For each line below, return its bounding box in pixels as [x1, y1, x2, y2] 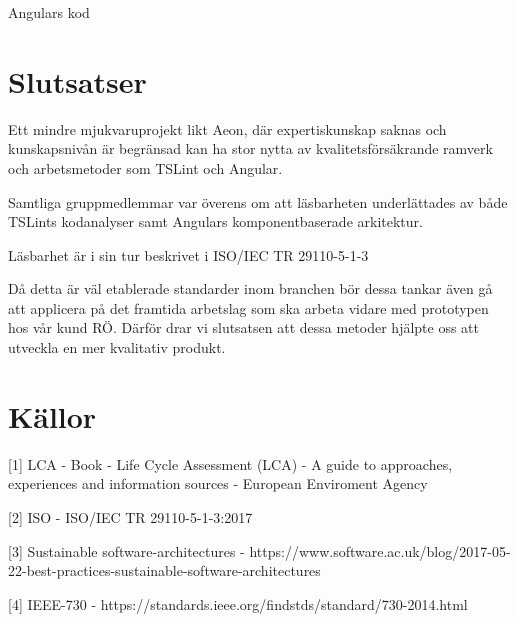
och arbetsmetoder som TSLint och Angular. [8, 157, 283, 178]
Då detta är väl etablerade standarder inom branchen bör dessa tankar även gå [8, 278, 493, 299]
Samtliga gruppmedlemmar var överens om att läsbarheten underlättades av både [8, 191, 508, 212]
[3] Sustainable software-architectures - [8, 540, 245, 561]
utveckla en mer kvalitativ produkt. [8, 337, 226, 358]
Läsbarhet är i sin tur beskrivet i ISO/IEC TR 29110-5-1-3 [8, 244, 369, 265]
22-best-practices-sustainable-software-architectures [8, 560, 321, 581]
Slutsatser [8, 60, 147, 101]
